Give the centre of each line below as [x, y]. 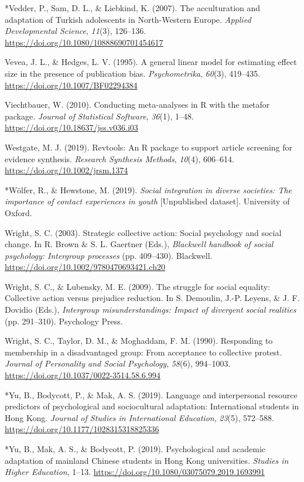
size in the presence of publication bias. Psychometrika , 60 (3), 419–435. [133, 73]
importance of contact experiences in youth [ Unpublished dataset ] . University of [147, 201]
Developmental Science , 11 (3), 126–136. [76, 31]
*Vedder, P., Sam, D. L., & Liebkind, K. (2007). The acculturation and [133, 8]
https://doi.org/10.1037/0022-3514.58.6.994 [83, 375]
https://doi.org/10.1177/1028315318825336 [82, 429]
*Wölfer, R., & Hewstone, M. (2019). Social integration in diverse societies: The [148, 189]
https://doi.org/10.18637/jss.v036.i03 [71, 127]
